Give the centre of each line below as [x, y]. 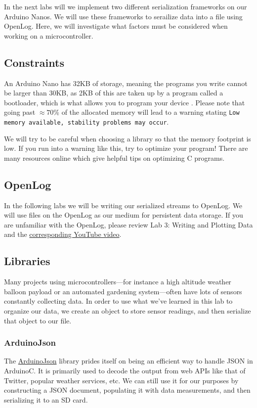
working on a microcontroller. [49, 35]
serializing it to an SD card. [46, 399]
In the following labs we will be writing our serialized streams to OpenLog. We [123, 205]
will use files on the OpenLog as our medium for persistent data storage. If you [124, 215]
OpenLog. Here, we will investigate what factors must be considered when [116, 26]
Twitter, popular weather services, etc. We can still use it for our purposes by [121, 380]
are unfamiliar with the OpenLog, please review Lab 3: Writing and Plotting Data [128, 224]
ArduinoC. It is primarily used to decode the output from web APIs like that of [125, 371]
